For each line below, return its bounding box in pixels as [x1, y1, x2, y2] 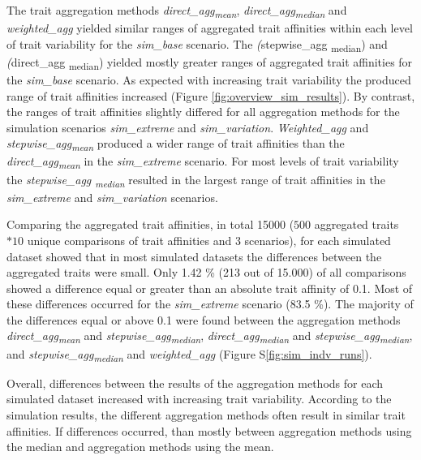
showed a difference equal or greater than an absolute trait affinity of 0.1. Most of [6, 279, 413, 296]
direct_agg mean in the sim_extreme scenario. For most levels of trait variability [6, 153, 399, 172]
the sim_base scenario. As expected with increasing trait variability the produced [6, 71, 411, 88]
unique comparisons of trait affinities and [27, 231, 232, 248]
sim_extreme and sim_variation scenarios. [6, 188, 218, 205]
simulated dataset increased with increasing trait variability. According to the [6, 390, 392, 407]
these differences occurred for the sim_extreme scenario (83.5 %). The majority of [6, 295, 414, 312]
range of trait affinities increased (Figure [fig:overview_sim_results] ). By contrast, [6, 87, 415, 104]
